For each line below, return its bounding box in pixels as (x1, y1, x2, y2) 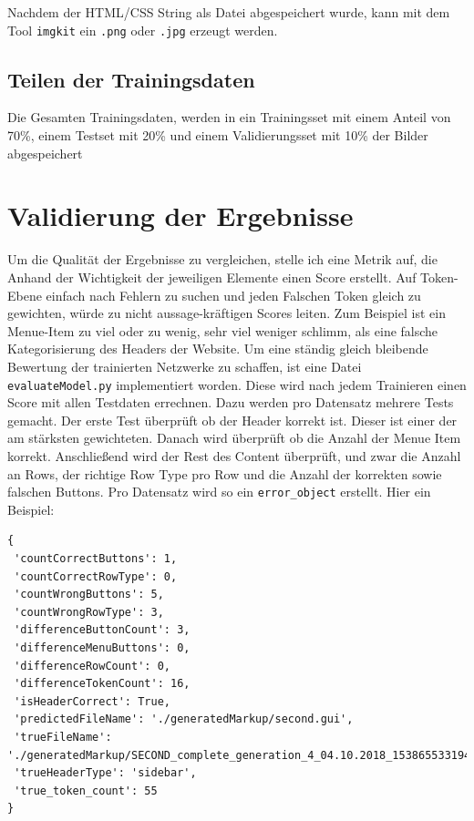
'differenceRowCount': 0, (14, 659, 170, 672)
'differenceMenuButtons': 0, (14, 641, 191, 654)
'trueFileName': (14, 730, 112, 744)
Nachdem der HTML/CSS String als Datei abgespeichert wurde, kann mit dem (7, 3, 450, 21)
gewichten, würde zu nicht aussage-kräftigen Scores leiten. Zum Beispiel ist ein (7, 303, 446, 323)
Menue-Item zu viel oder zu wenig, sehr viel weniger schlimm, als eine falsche (7, 321, 438, 340)
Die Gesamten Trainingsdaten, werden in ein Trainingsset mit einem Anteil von (7, 108, 451, 127)
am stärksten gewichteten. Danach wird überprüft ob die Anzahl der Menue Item (7, 428, 461, 447)
